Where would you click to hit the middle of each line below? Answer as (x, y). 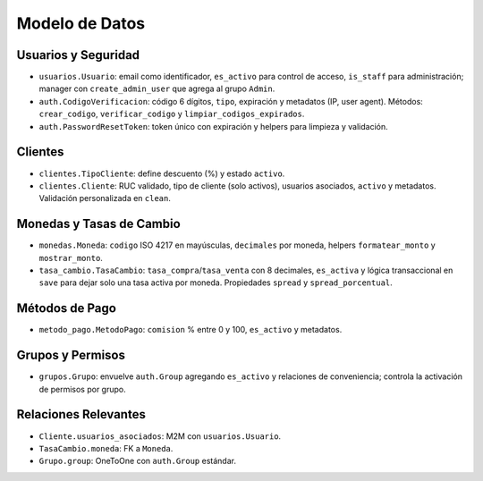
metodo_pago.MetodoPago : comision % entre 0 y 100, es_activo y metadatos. (191, 330)
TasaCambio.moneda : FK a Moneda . (106, 448)
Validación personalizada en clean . (105, 198)
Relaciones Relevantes (81, 414)
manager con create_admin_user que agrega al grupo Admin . (157, 89)
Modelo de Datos (81, 23)
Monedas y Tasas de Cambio (98, 224)
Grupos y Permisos (71, 355)
